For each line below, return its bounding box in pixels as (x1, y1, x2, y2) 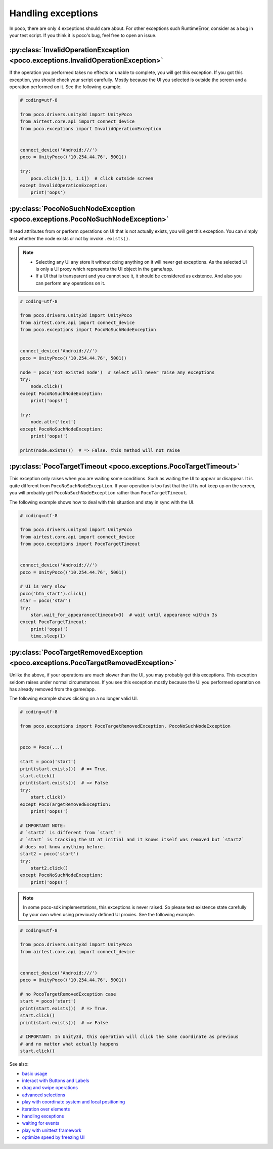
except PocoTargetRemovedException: (20, 801, 111, 807)
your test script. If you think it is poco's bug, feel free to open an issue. (9, 32, 157, 38)
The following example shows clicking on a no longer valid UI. (9, 695, 139, 702)
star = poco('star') (20, 598, 71, 603)
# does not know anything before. (20, 844, 106, 849)
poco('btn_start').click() (20, 591, 87, 596)
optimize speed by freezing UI (22, 1134, 85, 1140)
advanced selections (22, 1092, 66, 1098)
